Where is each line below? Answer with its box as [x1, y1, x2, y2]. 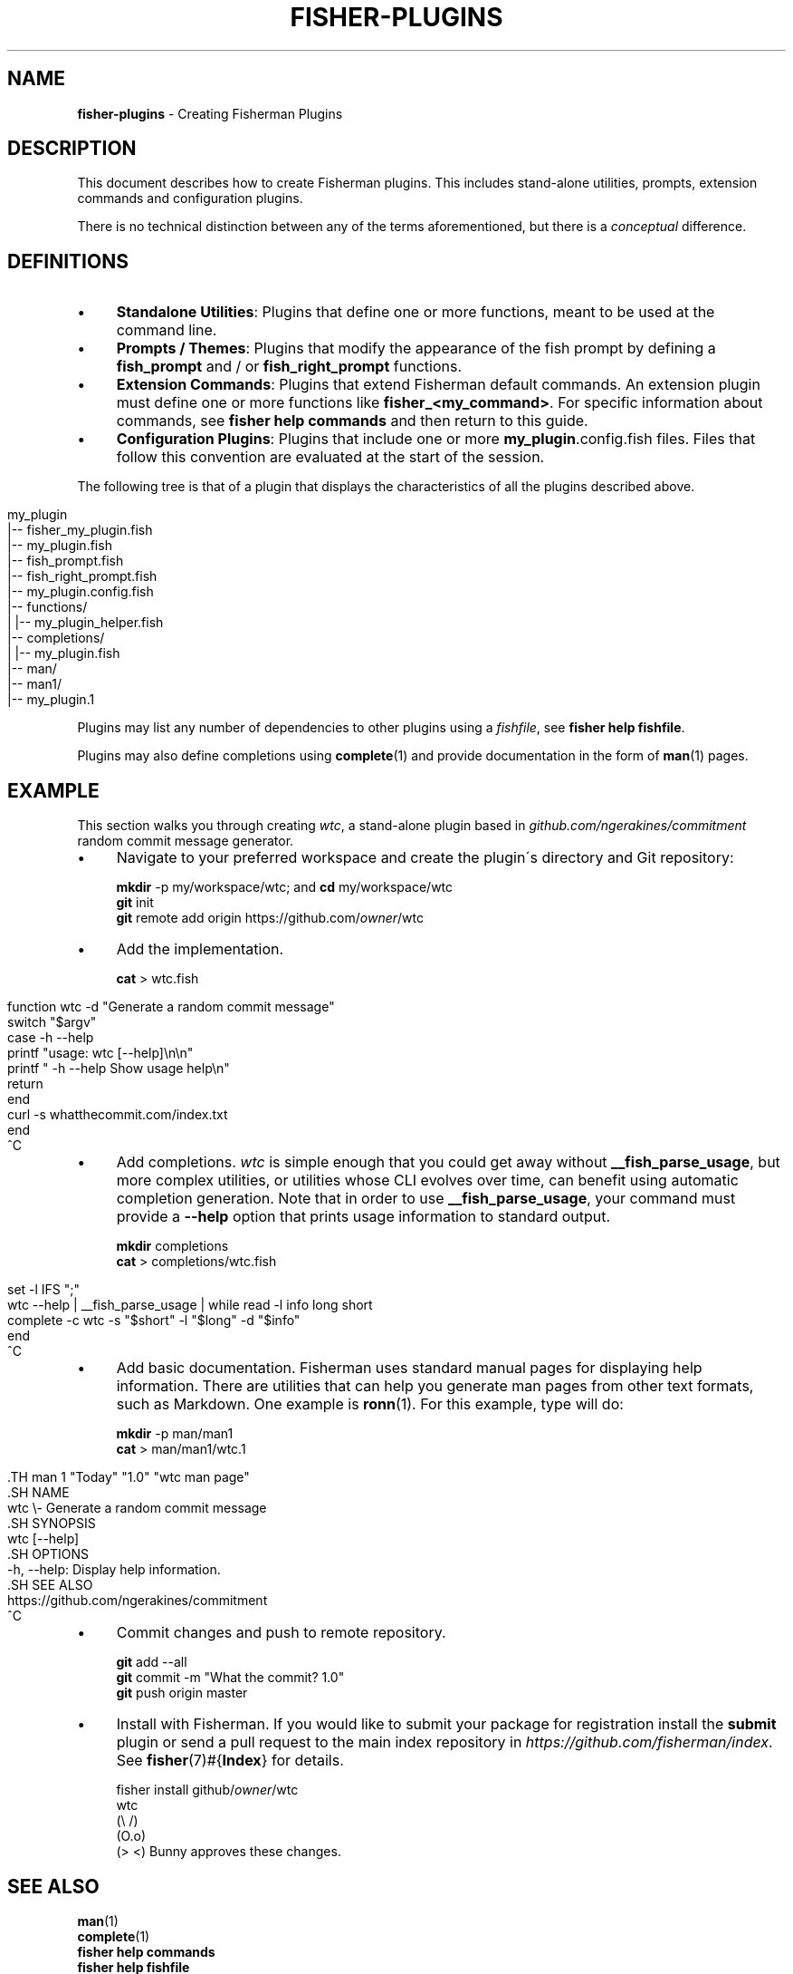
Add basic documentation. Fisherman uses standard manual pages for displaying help [116, 1359, 702, 1378]
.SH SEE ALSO [7, 1577, 93, 1593]
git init [116, 895, 154, 911]
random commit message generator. [77, 833, 294, 849]
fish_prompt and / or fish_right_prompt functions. [116, 357, 462, 376]
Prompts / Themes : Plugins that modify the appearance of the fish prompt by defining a [116, 339, 716, 358]
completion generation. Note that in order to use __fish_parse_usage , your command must [116, 1189, 736, 1208]
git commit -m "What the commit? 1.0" [116, 1669, 345, 1686]
